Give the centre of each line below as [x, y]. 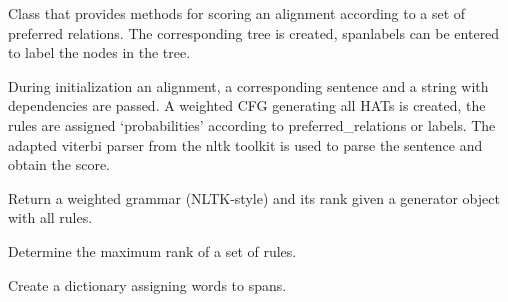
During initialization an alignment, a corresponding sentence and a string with [248, 85]
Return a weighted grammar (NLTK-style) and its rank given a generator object [254, 197]
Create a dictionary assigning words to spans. [147, 284]
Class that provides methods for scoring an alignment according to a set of [237, 13]
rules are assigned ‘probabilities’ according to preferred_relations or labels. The [252, 124]
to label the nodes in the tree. [99, 52]
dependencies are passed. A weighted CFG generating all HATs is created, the [247, 105]
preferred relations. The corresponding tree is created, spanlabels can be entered [254, 32]
